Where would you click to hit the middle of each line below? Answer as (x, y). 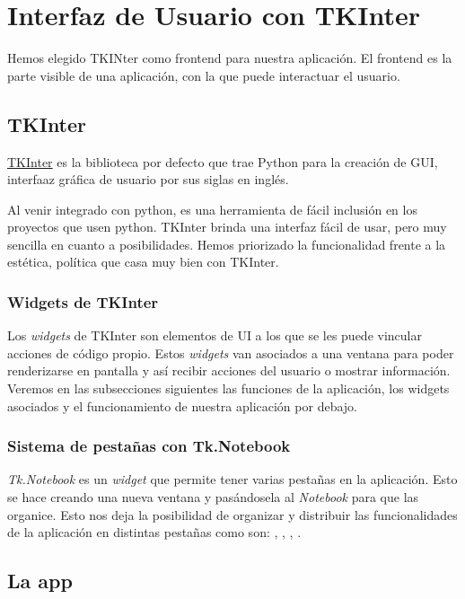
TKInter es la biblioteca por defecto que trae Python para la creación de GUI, (223, 161)
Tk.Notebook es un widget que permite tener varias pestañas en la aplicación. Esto (232, 479)
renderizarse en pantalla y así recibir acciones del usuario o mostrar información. (229, 370)
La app (40, 581)
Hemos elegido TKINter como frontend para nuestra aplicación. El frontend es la (230, 58)
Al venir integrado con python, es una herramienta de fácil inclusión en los (212, 209)
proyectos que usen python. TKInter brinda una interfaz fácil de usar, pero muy (227, 227)
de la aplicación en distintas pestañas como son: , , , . (154, 532)
